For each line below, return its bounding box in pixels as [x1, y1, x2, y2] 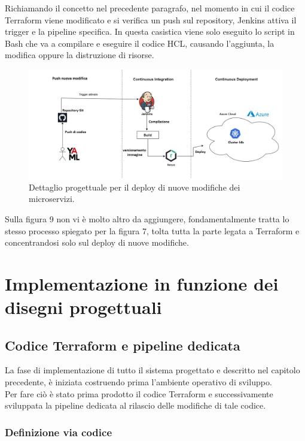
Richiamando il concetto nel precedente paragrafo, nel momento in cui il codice [5, 2, 295, 14]
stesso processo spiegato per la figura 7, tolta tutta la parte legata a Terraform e [5, 224, 300, 237]
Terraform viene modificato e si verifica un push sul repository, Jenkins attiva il [5, 13, 297, 26]
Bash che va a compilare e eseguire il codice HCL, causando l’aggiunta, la [5, 37, 274, 49]
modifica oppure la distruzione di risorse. [5, 49, 154, 61]
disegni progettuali [5, 295, 162, 319]
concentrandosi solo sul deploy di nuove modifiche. [5, 236, 189, 249]
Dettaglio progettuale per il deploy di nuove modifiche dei [29, 180, 240, 193]
